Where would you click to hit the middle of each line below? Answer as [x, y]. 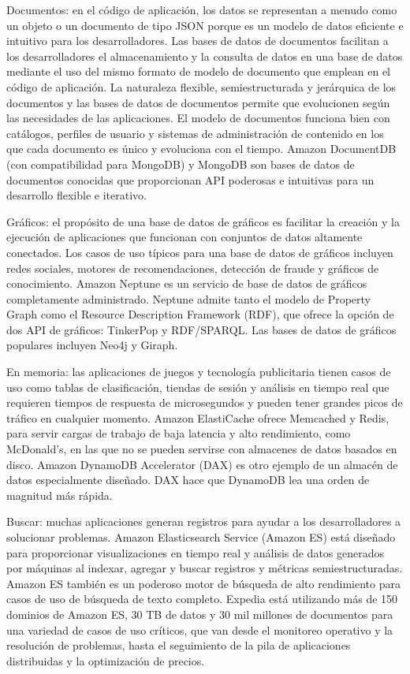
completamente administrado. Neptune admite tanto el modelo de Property [188, 298]
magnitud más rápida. [60, 495]
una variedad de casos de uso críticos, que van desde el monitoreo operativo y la [200, 629]
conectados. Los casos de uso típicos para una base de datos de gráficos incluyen [200, 252]
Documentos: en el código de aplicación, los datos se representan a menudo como [202, 9]
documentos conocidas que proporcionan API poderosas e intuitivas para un [190, 179]
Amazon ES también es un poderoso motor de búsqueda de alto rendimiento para [203, 583]
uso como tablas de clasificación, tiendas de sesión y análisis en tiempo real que [198, 387]
